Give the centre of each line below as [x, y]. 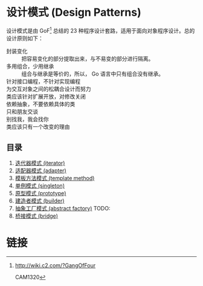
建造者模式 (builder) [40, 201]
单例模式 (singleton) [40, 186]
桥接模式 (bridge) [37, 216]
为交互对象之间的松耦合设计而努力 [49, 89]
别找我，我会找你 [27, 119]
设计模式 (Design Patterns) [74, 12]
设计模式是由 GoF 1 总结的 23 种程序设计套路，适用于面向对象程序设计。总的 [101, 30]
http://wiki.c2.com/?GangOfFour [55, 265]
